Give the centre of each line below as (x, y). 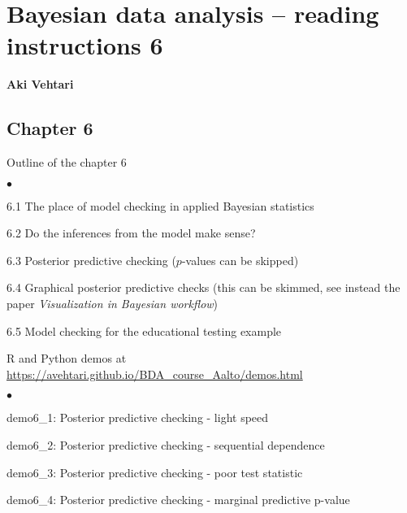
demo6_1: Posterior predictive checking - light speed (138, 417)
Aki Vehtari (40, 84)
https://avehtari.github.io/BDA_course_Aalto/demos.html (155, 374)
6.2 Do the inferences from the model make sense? (131, 233)
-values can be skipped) (240, 260)
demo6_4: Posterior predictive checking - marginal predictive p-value (178, 500)
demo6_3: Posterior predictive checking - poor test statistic (155, 472)
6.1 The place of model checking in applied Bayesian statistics (160, 205)
